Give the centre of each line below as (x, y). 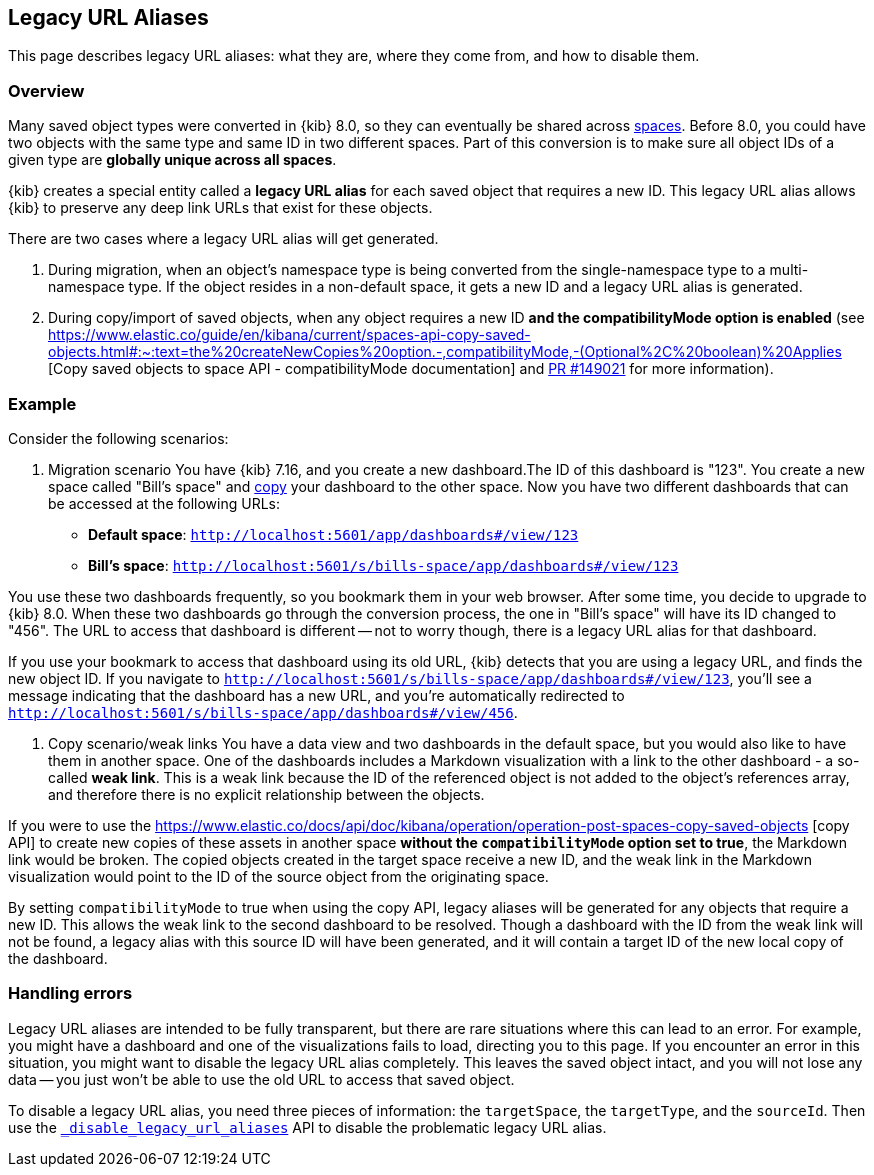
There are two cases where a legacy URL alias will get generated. (223, 239)
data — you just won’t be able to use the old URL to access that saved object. (261, 1079)
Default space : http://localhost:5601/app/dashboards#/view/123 (333, 534)
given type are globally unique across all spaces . (172, 160)
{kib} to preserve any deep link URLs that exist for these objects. (220, 208)
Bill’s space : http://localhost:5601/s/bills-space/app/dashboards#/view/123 (383, 565)
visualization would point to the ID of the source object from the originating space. (278, 876)
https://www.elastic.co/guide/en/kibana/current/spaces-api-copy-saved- (289, 335)
